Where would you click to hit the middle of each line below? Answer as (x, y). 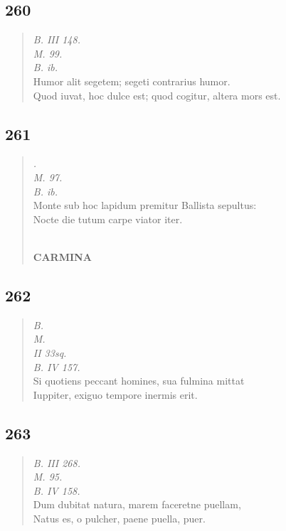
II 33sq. (50, 352)
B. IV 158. (57, 490)
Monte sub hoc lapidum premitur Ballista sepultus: (145, 205)
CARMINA (62, 256)
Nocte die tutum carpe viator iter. (108, 219)
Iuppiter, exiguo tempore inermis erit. (115, 394)
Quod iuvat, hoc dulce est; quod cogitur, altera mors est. (157, 95)
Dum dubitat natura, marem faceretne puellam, (137, 504)
